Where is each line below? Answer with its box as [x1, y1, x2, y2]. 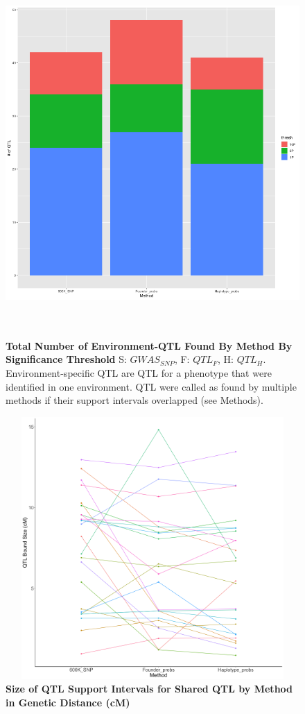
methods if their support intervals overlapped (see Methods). [6, 393, 263, 407]
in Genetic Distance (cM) [6, 695, 130, 709]
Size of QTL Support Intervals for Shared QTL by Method [6, 681, 293, 696]
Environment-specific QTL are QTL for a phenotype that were [6, 365, 272, 380]
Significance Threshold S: [6, 352, 127, 366]
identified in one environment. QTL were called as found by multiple [6, 379, 297, 393]
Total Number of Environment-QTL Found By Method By [6, 338, 293, 352]
